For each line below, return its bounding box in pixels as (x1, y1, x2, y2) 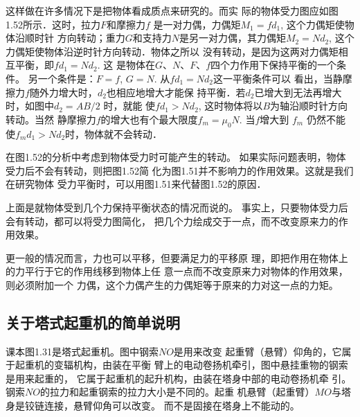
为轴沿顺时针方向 (270, 98, 348, 113)
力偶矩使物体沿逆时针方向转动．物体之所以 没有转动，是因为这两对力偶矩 (6, 44, 339, 58)
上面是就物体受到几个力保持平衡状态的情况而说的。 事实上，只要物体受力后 (6, 199, 348, 214)
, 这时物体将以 (198, 98, 263, 113)
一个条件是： (37, 71, 96, 85)
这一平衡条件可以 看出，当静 (213, 71, 343, 85)
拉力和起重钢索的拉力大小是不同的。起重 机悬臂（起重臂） (49, 384, 315, 399)
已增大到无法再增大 (254, 85, 342, 99)
